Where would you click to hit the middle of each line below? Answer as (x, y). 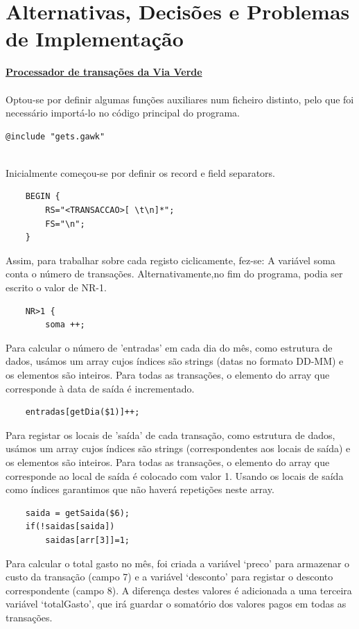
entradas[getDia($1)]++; (82, 412)
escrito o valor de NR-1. (56, 287)
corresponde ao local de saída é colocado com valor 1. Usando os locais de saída (175, 475)
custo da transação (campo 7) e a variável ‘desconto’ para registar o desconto (169, 577)
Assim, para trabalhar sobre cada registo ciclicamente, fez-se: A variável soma (170, 260)
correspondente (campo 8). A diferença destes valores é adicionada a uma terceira (179, 590)
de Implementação (95, 38)
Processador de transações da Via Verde (104, 72)
